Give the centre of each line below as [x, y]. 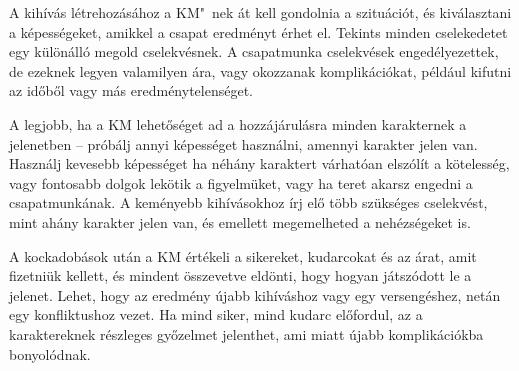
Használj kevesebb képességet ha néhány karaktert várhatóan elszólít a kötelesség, [259, 163]
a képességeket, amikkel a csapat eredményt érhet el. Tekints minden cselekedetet [258, 31]
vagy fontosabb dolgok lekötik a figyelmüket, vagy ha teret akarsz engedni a [241, 182]
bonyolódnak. [50, 353]
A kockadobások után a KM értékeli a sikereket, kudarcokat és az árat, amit [243, 255]
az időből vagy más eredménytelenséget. [131, 90]
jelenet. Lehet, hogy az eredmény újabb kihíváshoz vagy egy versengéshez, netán [255, 294]
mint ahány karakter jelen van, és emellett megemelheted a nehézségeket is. [240, 221]
